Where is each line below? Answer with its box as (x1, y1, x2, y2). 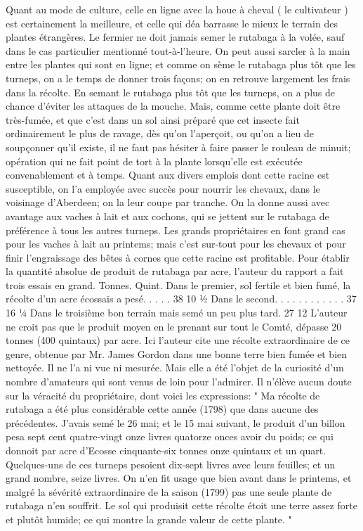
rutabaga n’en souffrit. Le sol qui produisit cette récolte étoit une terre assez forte (6, 498, 357, 513)
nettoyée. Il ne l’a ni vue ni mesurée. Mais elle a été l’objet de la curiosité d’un (6, 360, 344, 375)
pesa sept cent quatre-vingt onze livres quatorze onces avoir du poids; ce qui (6, 429, 334, 444)
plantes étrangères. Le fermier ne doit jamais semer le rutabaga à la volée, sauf (6, 30, 345, 44)
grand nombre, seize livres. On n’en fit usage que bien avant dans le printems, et (6, 471, 352, 485)
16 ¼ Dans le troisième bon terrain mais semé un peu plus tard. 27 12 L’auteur (6, 305, 348, 320)
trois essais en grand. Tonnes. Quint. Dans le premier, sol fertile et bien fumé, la (6, 277, 351, 292)
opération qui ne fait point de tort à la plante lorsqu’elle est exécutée (6, 153, 303, 168)
